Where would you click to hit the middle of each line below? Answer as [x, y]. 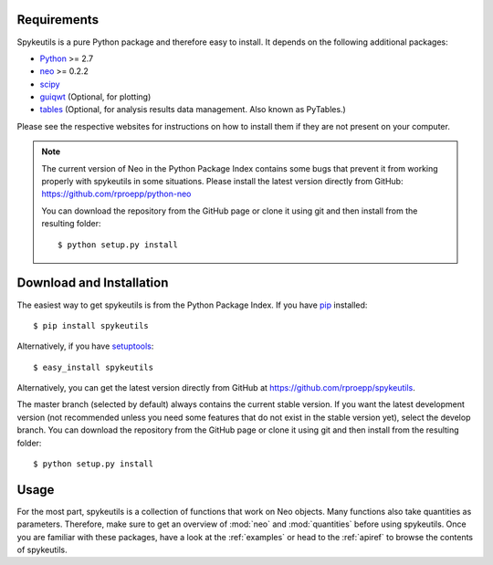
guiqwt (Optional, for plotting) [95, 97]
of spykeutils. [42, 550]
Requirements [58, 20]
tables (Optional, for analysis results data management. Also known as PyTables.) [193, 110]
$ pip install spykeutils [91, 325]
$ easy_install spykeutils [94, 367]
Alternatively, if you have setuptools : [85, 346]
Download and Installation [93, 283]
